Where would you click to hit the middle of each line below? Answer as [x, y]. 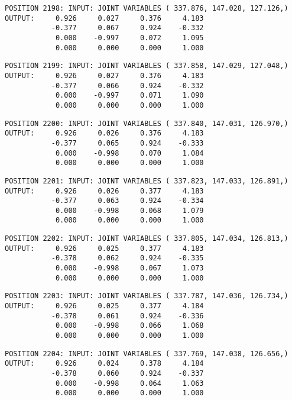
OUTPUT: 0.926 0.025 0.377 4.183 [104, 248]
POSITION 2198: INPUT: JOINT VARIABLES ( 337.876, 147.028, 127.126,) [147, 8]
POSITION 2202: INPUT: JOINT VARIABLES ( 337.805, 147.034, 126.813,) [147, 239]
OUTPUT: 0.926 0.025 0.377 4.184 [104, 306]
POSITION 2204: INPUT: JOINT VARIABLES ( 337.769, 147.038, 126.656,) [147, 354]
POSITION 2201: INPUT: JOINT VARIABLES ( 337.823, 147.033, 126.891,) [147, 181]
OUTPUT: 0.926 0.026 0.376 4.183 [104, 133]
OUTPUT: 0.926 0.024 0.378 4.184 [104, 364]
